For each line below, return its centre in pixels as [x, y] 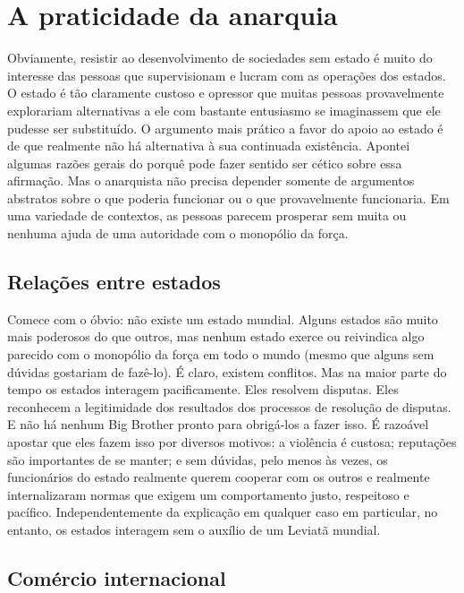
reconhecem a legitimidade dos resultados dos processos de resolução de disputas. [229, 406]
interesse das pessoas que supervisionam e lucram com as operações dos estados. [227, 75]
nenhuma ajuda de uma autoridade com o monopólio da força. [178, 233]
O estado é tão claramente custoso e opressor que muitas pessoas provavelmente [226, 93]
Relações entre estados [114, 282]
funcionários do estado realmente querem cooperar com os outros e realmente [219, 477]
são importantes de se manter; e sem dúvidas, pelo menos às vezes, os [198, 459]
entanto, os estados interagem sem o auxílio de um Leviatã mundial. [194, 529]
